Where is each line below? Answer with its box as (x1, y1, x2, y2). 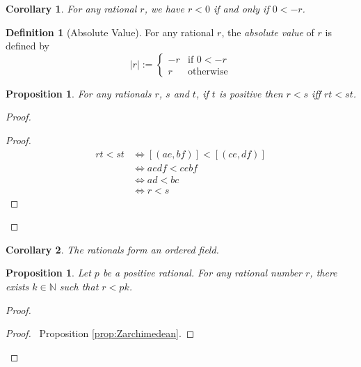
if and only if (213, 1, 269, 15)
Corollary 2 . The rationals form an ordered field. (6, 242, 219, 256)
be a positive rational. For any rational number (102, 265, 303, 280)
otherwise (188, 66, 228, 77)
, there (310, 265, 337, 280)
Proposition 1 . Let (6, 265, 91, 280)
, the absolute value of (221, 24, 314, 39)
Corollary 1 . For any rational (6, 1, 137, 15)
